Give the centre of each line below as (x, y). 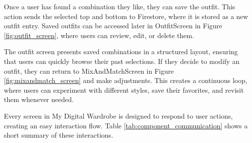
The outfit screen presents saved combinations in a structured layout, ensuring (121, 51)
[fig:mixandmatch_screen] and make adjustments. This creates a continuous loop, (126, 80)
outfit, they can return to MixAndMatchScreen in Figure (89, 71)
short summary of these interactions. (59, 135)
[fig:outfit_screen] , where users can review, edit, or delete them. (99, 35)
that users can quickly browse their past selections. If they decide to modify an (122, 61)
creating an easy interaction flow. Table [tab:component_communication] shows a (126, 125)
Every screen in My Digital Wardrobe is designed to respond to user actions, (118, 115)
